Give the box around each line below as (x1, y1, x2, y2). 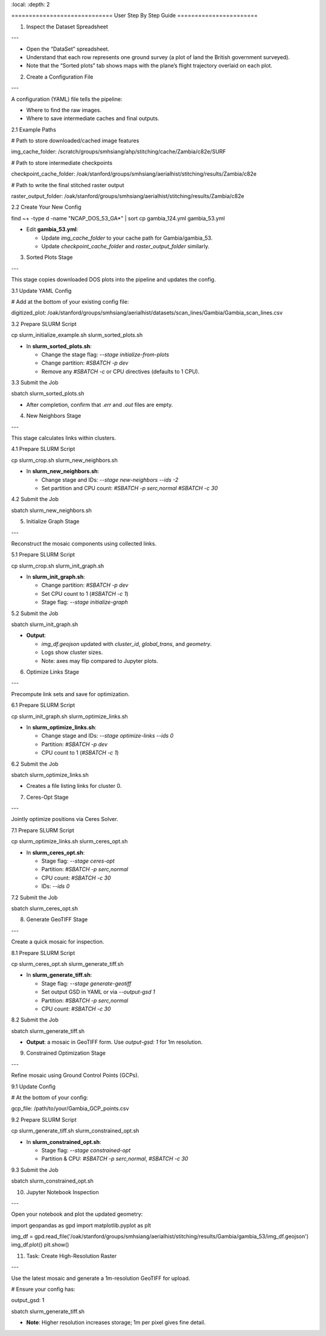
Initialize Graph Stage (26, 518, 80, 525)
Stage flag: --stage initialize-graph (41, 598, 128, 606)
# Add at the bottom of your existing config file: (11, 298, 129, 305)
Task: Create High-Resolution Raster (26, 1252, 117, 1259)
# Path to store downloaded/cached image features (11, 137, 139, 144)
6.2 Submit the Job (11, 760, 59, 767)
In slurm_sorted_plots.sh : (26, 342, 92, 350)
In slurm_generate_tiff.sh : (26, 971, 92, 979)
